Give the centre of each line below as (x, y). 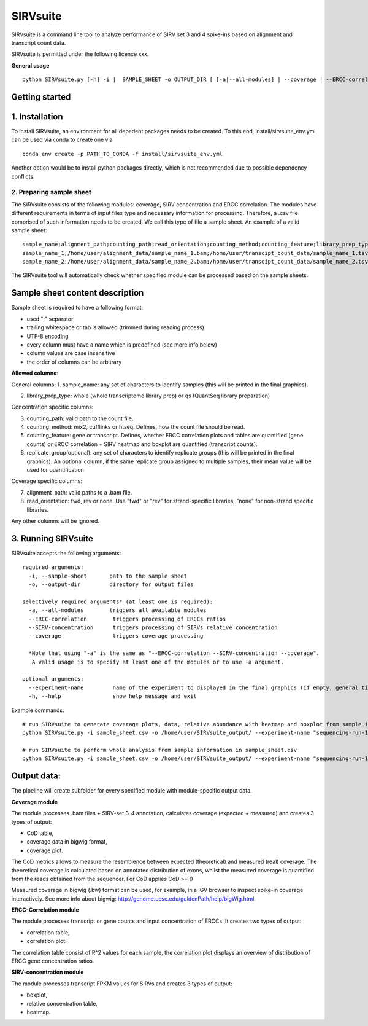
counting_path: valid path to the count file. (80, 418)
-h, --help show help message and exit (113, 696)
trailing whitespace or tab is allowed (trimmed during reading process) (116, 327)
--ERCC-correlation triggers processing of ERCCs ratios (127, 619)
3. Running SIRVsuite (52, 538)
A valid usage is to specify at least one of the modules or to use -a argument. (158, 662)
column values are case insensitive (71, 353)
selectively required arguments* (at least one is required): (118, 601)
